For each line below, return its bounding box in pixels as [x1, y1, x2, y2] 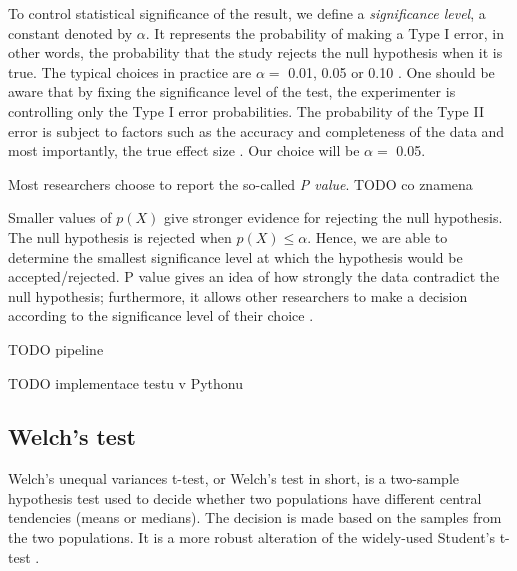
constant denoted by [8, 22, 133, 43]
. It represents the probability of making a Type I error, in [145, 22, 504, 43]
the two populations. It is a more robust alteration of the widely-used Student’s [8, 527, 496, 548]
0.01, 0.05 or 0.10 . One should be [288, 61, 495, 82]
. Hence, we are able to [307, 226, 448, 247]
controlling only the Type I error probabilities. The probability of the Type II [8, 100, 484, 121]
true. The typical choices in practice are [8, 61, 252, 82]
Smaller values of [8, 207, 112, 228]
